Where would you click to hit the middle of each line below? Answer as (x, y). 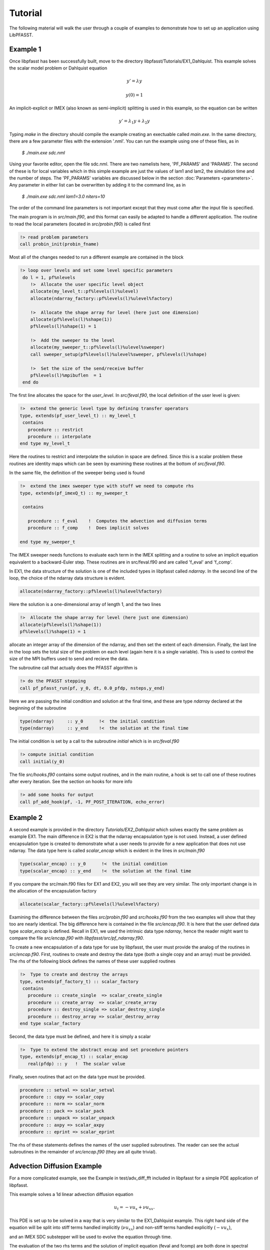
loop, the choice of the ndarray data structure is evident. (67, 578)
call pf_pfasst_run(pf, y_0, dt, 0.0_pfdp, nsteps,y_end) (92, 688)
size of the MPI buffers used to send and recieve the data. (69, 658)
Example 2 (26, 817)
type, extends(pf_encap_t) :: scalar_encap (74, 1057)
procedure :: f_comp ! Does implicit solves (88, 528)
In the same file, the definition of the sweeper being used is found (77, 473)
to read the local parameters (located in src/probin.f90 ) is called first (80, 224)
